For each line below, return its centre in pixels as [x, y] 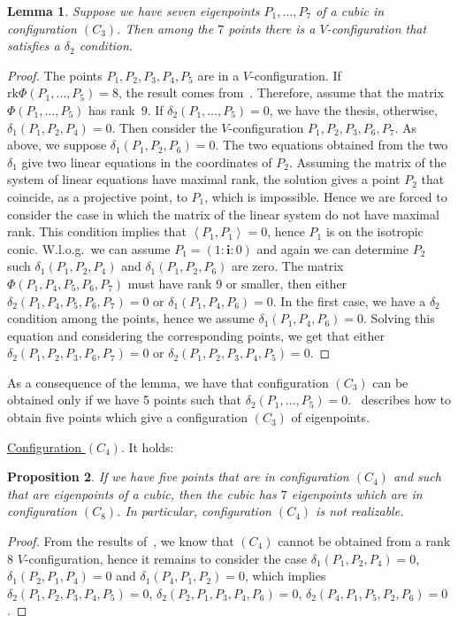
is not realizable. [360, 511]
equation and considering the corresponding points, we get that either [196, 335]
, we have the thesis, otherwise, [353, 109]
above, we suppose [57, 145]
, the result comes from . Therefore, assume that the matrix [281, 92]
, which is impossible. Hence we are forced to [326, 196]
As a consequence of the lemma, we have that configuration [168, 382]
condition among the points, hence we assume [131, 318]
